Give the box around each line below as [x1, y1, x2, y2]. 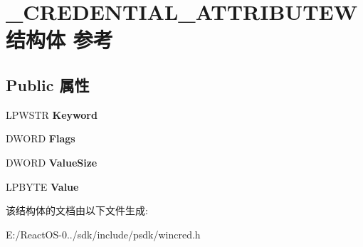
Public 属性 [6, 73, 90, 95]
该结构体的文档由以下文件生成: [6, 203, 148, 218]
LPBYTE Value [6, 179, 79, 194]
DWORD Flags [6, 131, 75, 146]
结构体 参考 [6, 25, 113, 54]
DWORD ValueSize [6, 154, 98, 169]
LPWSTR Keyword [6, 107, 98, 122]
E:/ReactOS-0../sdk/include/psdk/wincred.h [6, 226, 201, 241]
